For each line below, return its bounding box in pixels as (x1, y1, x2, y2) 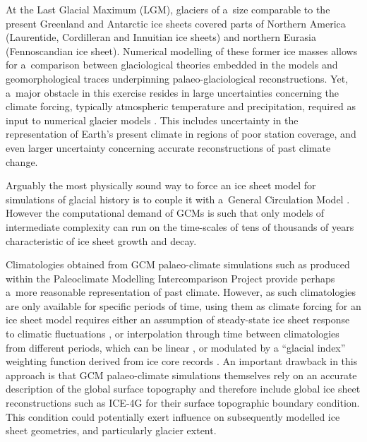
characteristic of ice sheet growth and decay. (6, 233, 197, 248)
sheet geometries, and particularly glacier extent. (6, 423, 217, 438)
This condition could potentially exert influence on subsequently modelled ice (6, 409, 340, 424)
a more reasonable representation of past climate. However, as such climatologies (6, 285, 356, 299)
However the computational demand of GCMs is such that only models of (6, 205, 325, 220)
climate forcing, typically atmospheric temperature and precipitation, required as (6, 99, 356, 114)
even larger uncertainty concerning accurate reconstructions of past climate (6, 140, 331, 155)
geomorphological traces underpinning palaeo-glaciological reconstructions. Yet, (6, 71, 349, 85)
